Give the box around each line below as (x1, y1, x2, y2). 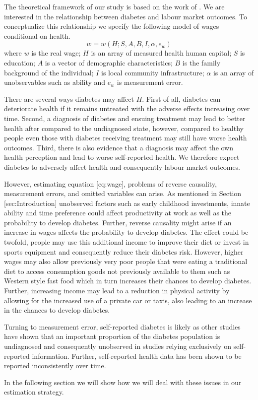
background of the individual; (4, 67, 94, 77)
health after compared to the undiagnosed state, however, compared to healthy (4, 123, 244, 133)
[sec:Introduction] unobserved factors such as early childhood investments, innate (4, 198, 250, 208)
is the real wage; (31, 48, 81, 58)
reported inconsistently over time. (4, 360, 106, 371)
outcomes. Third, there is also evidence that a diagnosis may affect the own (4, 142, 234, 152)
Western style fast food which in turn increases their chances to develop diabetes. (4, 275, 252, 286)
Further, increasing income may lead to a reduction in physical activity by (4, 285, 230, 296)
